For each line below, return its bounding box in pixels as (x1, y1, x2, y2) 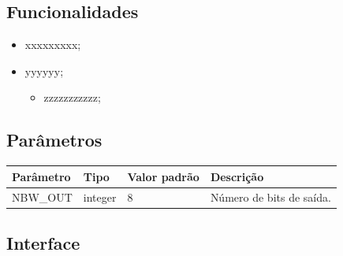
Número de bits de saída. (210, 188, 331, 205)
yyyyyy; (24, 62, 64, 79)
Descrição (210, 168, 264, 184)
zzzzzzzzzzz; (43, 89, 101, 106)
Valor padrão (127, 168, 199, 184)
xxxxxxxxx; (24, 36, 81, 53)
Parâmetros (6, 128, 103, 152)
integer (83, 188, 117, 205)
